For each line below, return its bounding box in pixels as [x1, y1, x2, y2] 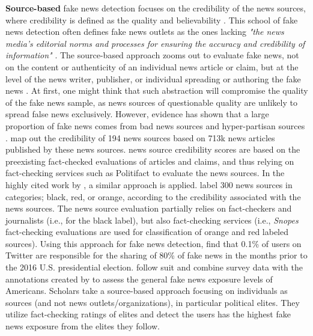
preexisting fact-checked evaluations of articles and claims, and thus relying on [5, 154, 294, 167]
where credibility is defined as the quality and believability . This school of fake [5, 13, 298, 26]
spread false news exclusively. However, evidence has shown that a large [5, 108, 269, 120]
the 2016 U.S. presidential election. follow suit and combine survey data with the [5, 261, 303, 273]
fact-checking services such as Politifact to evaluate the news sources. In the [5, 166, 285, 179]
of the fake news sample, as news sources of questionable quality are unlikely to [5, 96, 297, 108]
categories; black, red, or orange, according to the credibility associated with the [5, 190, 301, 203]
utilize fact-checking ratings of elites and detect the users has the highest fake [5, 308, 291, 320]
